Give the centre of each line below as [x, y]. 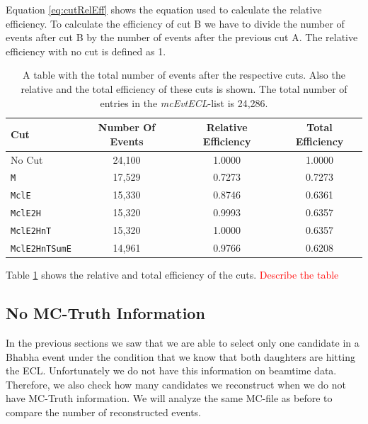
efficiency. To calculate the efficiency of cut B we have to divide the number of [175, 23]
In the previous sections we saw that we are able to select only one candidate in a [183, 343]
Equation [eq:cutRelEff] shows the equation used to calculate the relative [164, 9]
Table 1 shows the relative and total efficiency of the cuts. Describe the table [172, 275]
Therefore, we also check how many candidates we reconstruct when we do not [176, 384]
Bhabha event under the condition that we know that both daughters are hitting [180, 356]
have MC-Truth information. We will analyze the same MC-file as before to [169, 398]
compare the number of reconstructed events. [104, 412]
